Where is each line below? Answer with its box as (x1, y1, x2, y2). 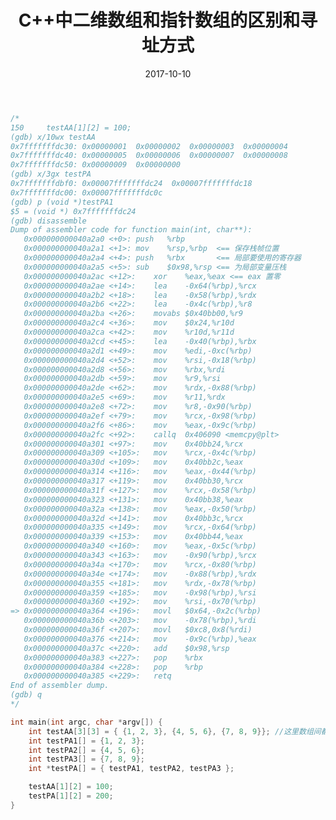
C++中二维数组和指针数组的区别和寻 (18, 9, 318, 32)
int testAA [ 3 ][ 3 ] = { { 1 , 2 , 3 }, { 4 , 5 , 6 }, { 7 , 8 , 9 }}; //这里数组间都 (28, 726, 329, 736)
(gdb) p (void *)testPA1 (10, 197, 114, 207)
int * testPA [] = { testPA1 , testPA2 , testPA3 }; (28, 764, 235, 774)
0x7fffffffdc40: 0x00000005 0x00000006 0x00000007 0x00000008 (10, 151, 288, 161)
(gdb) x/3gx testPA (10, 169, 92, 180)
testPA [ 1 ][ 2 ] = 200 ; (28, 791, 114, 801)
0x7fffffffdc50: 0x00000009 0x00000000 (10, 160, 182, 170)
